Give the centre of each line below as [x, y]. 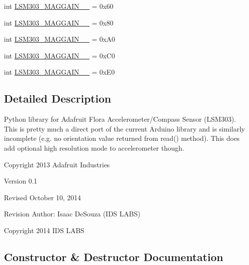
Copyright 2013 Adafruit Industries [57, 164]
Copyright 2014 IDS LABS [44, 230]
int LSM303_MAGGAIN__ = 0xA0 [60, 39]
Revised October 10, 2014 [42, 197]
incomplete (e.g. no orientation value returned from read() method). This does [122, 138]
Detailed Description [58, 98]
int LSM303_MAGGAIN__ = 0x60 [59, 6]
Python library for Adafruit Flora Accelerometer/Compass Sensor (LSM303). [120, 119]
